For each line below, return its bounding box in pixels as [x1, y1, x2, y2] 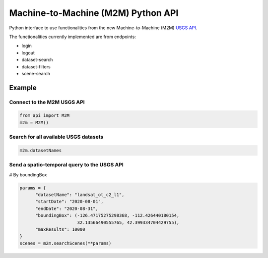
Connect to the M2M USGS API [9, 99, 85, 105]
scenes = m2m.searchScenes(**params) [19, 240, 112, 246]
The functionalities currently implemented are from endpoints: [9, 34, 136, 40]
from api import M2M [19, 113, 69, 118]
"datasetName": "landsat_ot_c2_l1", [35, 192, 125, 198]
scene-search [21, 70, 51, 76]
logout [21, 50, 35, 55]
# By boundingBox [9, 171, 47, 178]
